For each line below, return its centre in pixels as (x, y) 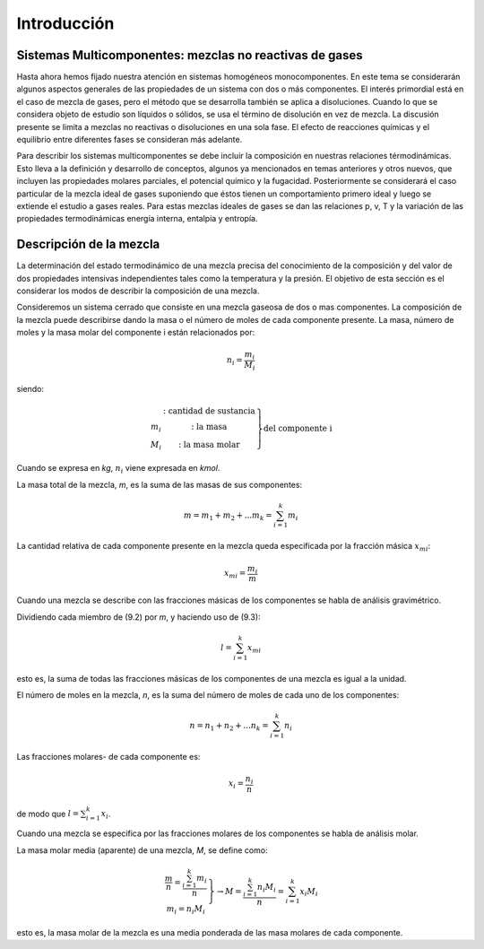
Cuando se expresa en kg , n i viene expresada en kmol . (118, 469)
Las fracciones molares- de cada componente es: (108, 756)
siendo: (30, 388)
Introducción (65, 23)
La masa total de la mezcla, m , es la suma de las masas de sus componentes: (160, 484)
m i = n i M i (186, 910)
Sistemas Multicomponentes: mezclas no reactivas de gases (190, 55)
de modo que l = (48, 814)
